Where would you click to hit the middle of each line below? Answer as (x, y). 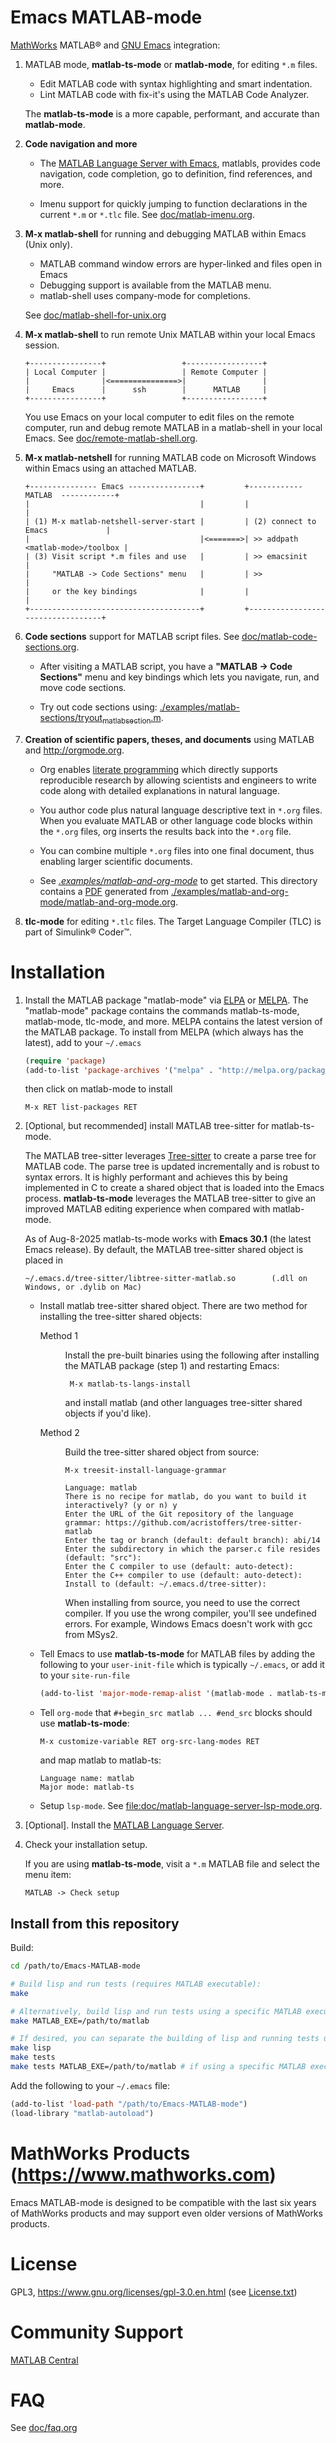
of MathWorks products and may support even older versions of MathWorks (166, 2213)
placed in (43, 1260)
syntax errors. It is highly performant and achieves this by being (156, 1177)
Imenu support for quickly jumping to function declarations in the (173, 203)
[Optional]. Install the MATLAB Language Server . (124, 1825)
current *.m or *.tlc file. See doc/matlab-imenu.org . (147, 214)
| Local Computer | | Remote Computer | (146, 372)
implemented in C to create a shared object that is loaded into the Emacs (174, 1188)
